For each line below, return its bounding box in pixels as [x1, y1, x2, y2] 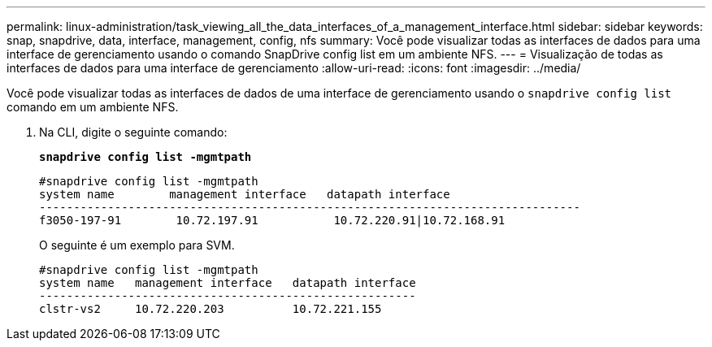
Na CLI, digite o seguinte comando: [39, 125, 228, 139]
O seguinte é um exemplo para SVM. [39, 238, 235, 252]
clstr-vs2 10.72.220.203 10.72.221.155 [39, 302, 382, 315]
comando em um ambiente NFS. [7, 100, 179, 114]
